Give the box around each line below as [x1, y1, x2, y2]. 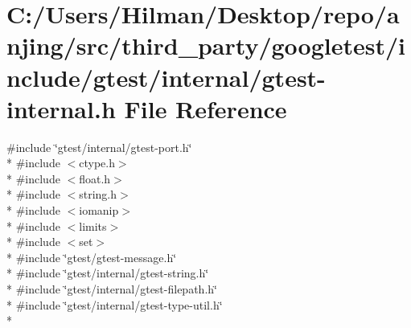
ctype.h [79, 154, 115, 171]
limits [79, 217, 107, 234]
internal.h [6, 92, 116, 125]
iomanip [79, 202, 119, 219]
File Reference [124, 92, 287, 125]
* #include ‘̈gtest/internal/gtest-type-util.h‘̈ [6, 296, 223, 313]
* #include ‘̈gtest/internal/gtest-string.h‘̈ [6, 264, 209, 281]
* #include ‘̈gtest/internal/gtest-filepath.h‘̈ [6, 281, 217, 297]
